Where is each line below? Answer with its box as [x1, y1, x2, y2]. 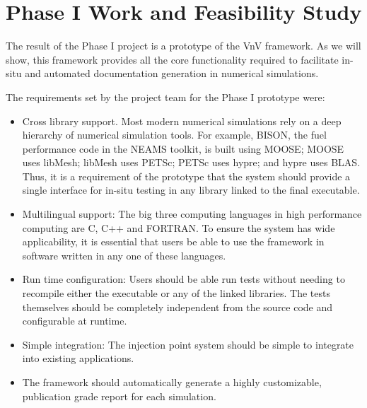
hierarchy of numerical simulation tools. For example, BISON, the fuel [22, 127, 327, 142]
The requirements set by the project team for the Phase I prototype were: [6, 89, 325, 104]
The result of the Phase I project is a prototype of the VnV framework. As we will [6, 38, 361, 53]
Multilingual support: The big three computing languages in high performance [22, 206, 362, 221]
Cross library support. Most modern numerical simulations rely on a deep [22, 113, 342, 128]
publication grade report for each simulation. [22, 388, 216, 403]
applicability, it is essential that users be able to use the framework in [22, 234, 325, 249]
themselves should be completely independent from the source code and [22, 299, 333, 314]
